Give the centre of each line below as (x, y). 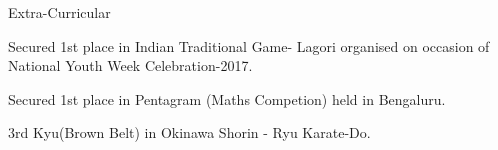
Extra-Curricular (59, 12)
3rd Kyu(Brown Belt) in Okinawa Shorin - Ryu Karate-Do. (189, 132)
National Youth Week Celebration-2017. (130, 65)
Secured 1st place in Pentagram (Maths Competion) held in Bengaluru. (227, 98)
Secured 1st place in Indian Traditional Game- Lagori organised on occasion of (249, 45)
